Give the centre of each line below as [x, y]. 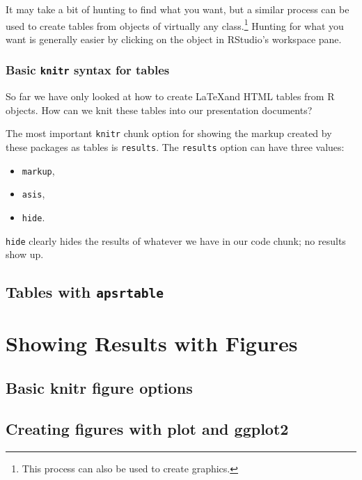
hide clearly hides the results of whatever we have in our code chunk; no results [176, 240]
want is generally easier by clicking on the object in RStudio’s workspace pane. [174, 39]
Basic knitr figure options [99, 388]
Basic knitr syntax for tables [88, 70]
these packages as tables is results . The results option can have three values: [175, 147]
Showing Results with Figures [152, 343]
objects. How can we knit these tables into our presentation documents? [159, 110]
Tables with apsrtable [85, 292]
